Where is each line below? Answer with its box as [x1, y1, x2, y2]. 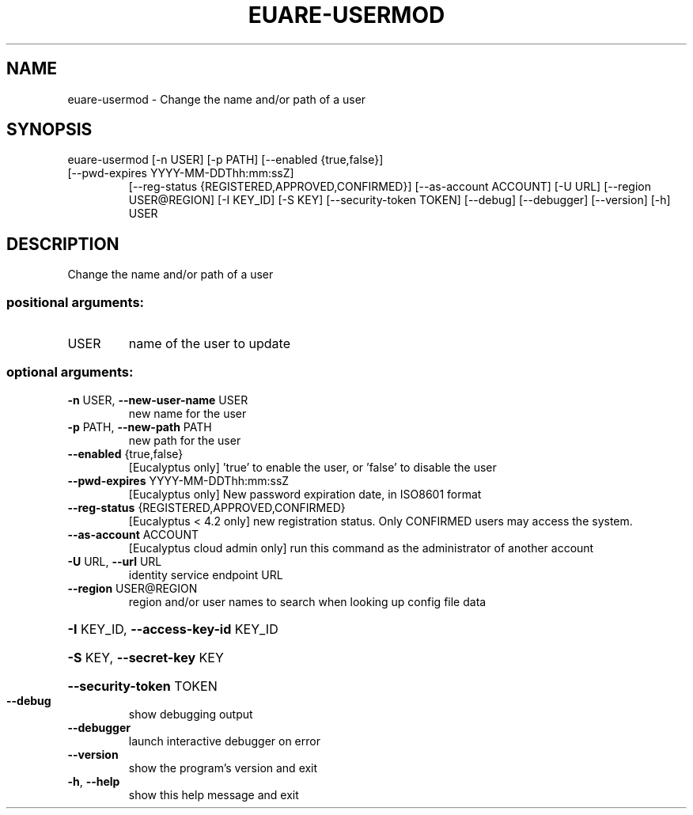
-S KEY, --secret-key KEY [67, 649, 224, 665]
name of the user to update [128, 335, 290, 352]
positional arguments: [6, 294, 145, 310]
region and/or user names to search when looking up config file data [128, 594, 487, 608]
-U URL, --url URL [67, 554, 162, 568]
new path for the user [128, 433, 241, 447]
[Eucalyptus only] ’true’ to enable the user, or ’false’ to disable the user [128, 460, 497, 474]
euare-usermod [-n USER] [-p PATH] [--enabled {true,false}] [67, 153, 384, 167]
